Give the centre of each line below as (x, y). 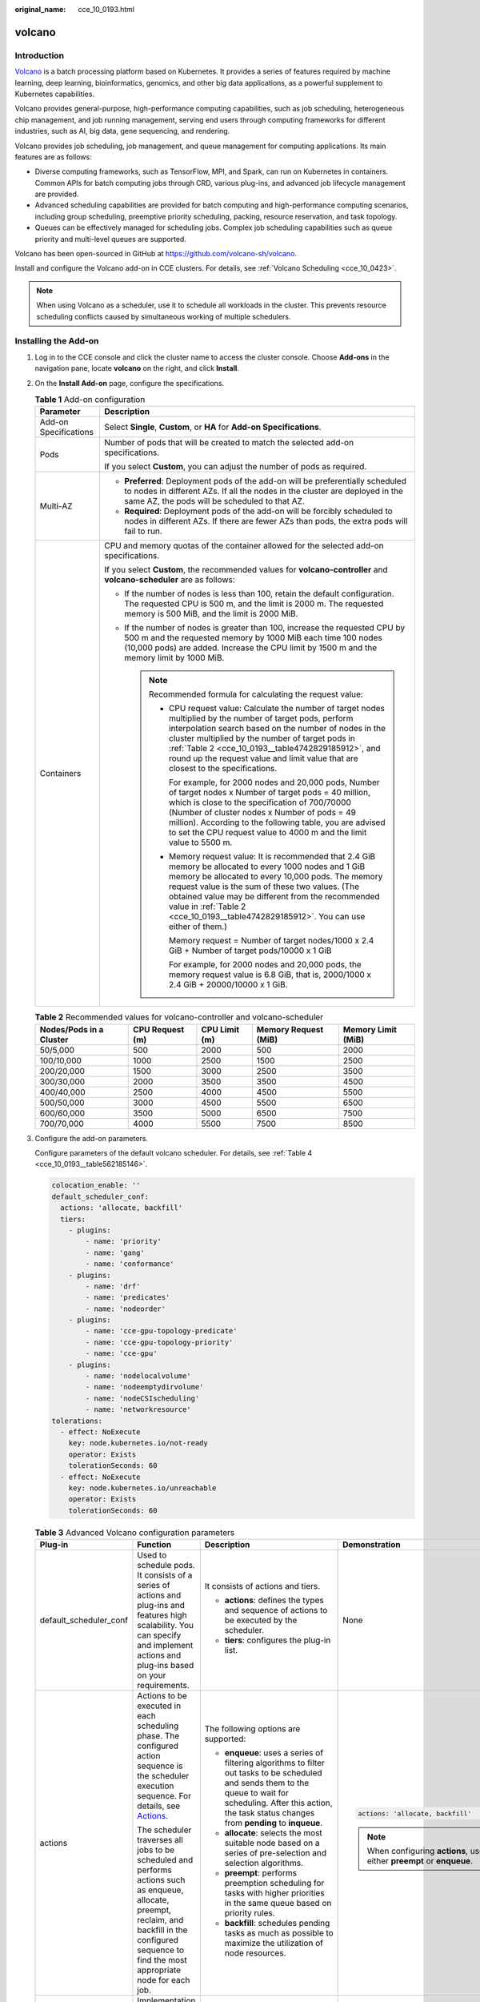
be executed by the (261, 1620)
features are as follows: (53, 157)
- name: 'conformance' (130, 1264)
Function (154, 1545)
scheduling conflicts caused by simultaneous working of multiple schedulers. (164, 316)
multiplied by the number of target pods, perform (261, 718)
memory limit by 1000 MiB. (174, 658)
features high (162, 1615)
